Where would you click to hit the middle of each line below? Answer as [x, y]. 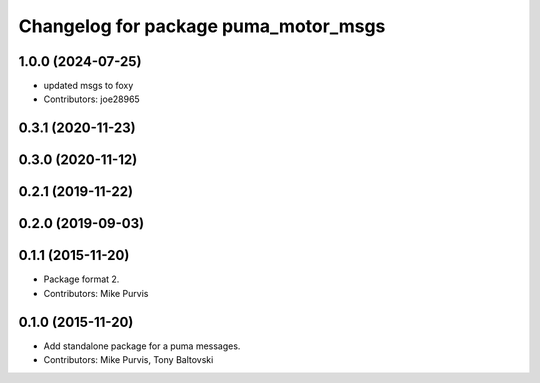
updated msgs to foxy [88, 86]
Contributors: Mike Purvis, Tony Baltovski [128, 360]
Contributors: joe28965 [91, 99]
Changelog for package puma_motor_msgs [202, 26]
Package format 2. [81, 279]
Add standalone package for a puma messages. [142, 346]
